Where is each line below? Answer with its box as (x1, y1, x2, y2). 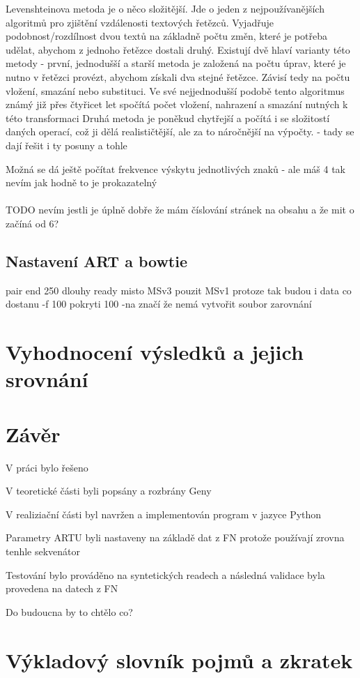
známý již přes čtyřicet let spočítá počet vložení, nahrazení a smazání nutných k (6, 97, 348, 112)
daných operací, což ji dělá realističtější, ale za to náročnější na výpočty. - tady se (6, 124, 354, 139)
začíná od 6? (6, 216, 59, 230)
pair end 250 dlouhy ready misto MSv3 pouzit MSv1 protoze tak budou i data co (6, 282, 352, 297)
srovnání (6, 365, 88, 393)
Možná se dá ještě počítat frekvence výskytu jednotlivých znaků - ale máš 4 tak (6, 161, 345, 176)
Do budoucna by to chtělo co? (6, 604, 133, 619)
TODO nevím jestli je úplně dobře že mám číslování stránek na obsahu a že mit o (6, 202, 354, 217)
